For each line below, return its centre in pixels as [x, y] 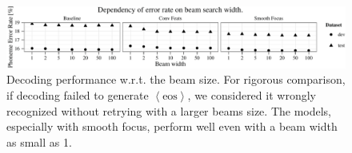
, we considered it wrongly [252, 95]
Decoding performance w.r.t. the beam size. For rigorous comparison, [176, 79]
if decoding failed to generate [78, 95]
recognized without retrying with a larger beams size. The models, [169, 110]
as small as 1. [39, 141]
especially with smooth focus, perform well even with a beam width [172, 126]
